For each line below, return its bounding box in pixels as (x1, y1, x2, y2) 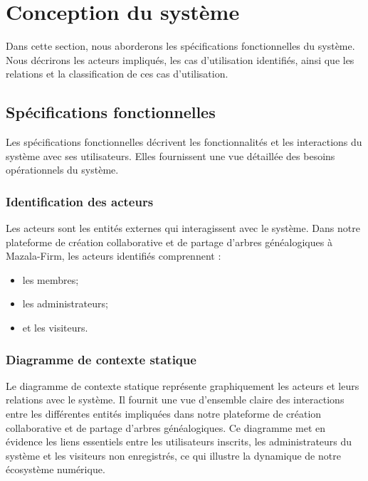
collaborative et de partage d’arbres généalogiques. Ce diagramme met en (6, 420, 326, 435)
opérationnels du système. (6, 162, 119, 177)
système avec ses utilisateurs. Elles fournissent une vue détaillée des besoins (6, 148, 335, 163)
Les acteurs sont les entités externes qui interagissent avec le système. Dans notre (6, 221, 360, 236)
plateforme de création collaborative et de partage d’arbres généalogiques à (6, 234, 332, 249)
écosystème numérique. (6, 462, 105, 477)
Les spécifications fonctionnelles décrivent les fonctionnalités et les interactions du (6, 134, 362, 149)
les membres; (22, 272, 79, 287)
